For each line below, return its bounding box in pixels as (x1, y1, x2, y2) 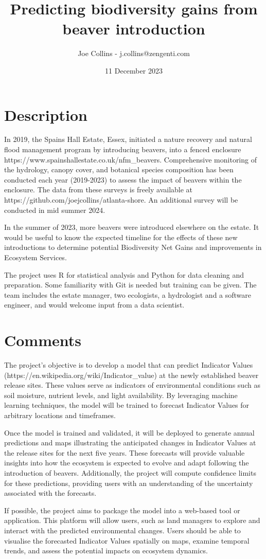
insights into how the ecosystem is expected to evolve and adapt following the (4, 457, 249, 468)
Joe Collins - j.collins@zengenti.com (78, 48, 190, 59)
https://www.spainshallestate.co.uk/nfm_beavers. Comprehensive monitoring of (4, 154, 257, 165)
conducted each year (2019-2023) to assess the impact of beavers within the (4, 174, 242, 185)
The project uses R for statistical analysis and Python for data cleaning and (4, 269, 244, 280)
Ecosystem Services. (4, 251, 67, 262)
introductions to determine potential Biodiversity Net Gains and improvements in (4, 242, 262, 253)
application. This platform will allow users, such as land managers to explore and (4, 515, 260, 526)
